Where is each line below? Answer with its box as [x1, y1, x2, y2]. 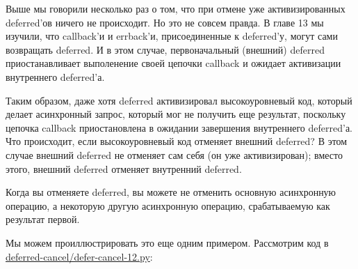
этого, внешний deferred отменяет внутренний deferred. [6, 161, 242, 176]
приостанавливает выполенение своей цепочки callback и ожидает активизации [6, 56, 341, 70]
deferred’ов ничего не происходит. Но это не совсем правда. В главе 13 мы [6, 15, 324, 29]
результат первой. [6, 212, 80, 226]
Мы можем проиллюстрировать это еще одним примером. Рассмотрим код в [6, 235, 329, 249]
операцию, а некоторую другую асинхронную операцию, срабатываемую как [6, 198, 330, 213]
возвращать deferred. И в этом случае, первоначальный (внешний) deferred [6, 42, 325, 56]
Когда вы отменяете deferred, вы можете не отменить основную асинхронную [6, 185, 336, 199]
